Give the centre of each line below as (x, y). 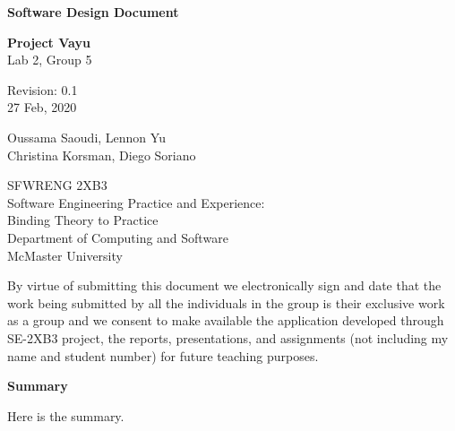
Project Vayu (49, 42)
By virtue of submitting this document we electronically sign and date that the (224, 285)
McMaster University (65, 255)
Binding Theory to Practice (83, 220)
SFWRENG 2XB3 (57, 185)
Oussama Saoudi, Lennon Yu (86, 137)
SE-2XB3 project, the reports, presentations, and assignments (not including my (228, 337)
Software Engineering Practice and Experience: (136, 202)
